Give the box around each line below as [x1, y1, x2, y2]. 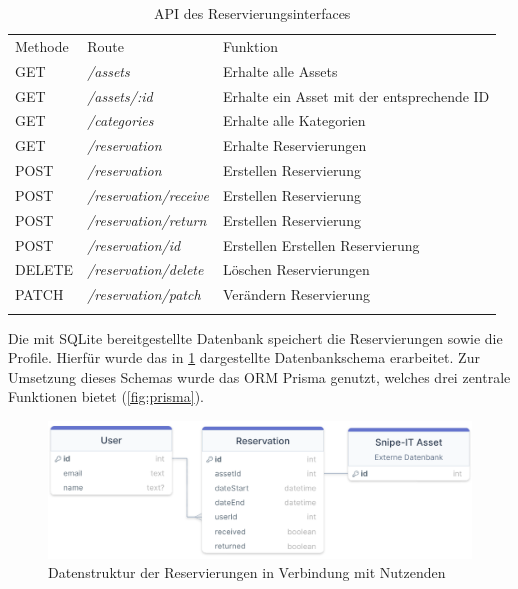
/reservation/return [87, 209, 207, 230]
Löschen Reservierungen [223, 259, 370, 280]
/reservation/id [87, 234, 181, 255]
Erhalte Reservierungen [223, 135, 367, 156]
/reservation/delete [87, 259, 204, 280]
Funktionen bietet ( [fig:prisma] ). [8, 386, 204, 407]
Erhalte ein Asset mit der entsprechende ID [223, 85, 490, 106]
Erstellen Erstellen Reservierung [223, 234, 420, 255]
